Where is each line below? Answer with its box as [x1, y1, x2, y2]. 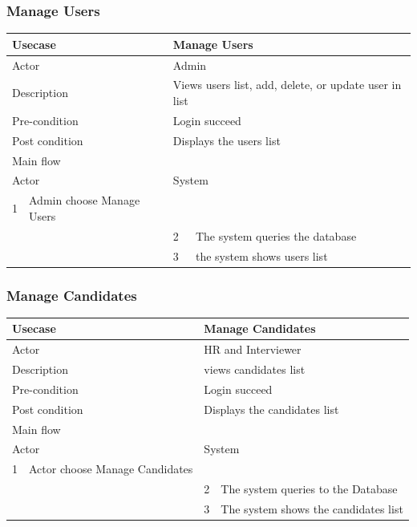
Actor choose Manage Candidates [29, 460, 193, 477]
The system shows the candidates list [221, 500, 403, 517]
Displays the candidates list [204, 400, 339, 417]
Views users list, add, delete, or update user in [172, 76, 402, 93]
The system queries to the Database [221, 480, 398, 497]
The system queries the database [195, 227, 357, 244]
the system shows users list [195, 247, 328, 264]
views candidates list [204, 361, 306, 377]
